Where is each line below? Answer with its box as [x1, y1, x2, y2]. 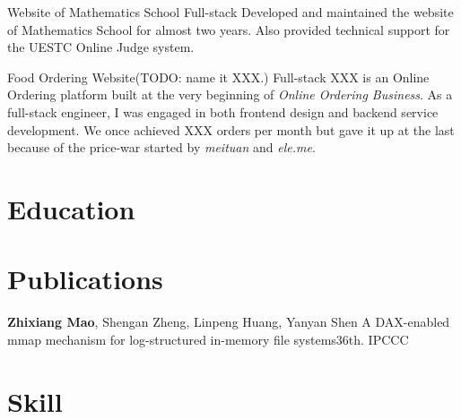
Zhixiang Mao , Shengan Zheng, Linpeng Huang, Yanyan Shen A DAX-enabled [7, 312, 450, 331]
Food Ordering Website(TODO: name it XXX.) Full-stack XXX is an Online [7, 67, 430, 86]
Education [7, 190, 135, 227]
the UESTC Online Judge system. [7, 38, 195, 56]
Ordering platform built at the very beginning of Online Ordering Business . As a [7, 85, 453, 104]
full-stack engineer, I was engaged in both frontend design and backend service [7, 102, 439, 121]
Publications [7, 261, 163, 297]
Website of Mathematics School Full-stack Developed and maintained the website [7, 3, 454, 21]
